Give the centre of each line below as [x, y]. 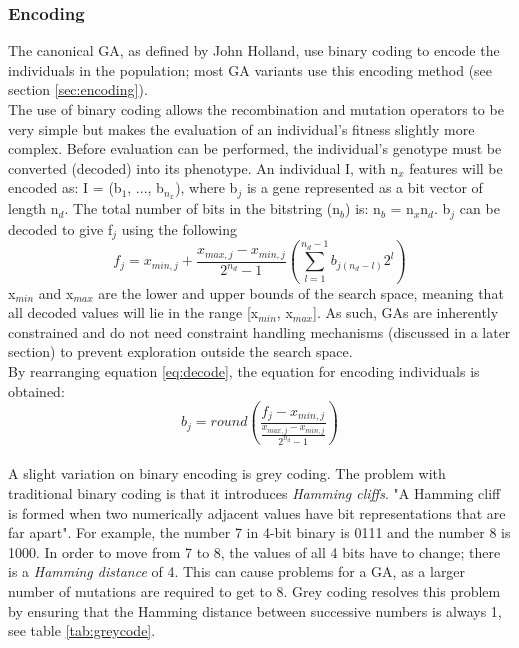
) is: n [363, 208]
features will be [456, 167]
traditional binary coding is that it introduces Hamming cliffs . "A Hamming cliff [254, 492]
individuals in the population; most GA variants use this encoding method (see [250, 69]
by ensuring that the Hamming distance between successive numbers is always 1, [255, 610]
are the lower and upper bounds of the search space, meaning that [301, 292]
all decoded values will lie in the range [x [133, 312]
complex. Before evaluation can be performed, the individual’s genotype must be [255, 148]
